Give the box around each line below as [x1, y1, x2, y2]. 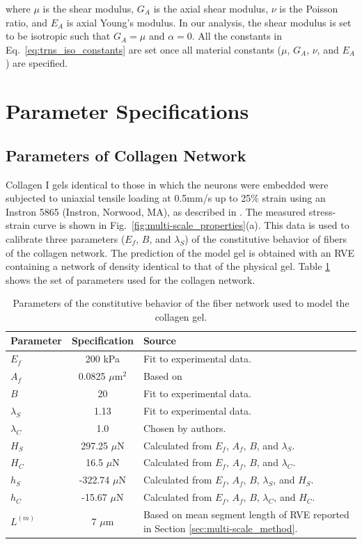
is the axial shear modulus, [153, 1, 269, 15]
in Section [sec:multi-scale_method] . [143, 520, 298, 535]
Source [143, 333, 177, 348]
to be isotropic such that [6, 29, 111, 43]
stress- [308, 204, 336, 218]
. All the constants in [191, 29, 283, 43]
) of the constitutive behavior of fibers [184, 231, 347, 246]
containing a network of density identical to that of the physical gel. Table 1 [6, 259, 331, 273]
